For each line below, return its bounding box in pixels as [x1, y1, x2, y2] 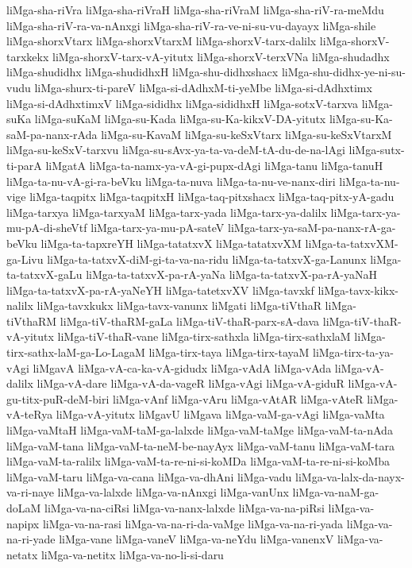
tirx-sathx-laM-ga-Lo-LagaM [6, 344, 145, 361]
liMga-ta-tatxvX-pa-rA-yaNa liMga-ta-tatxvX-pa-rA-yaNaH [86, 266, 377, 283]
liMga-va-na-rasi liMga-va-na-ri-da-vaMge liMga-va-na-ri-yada [42, 515, 344, 531]
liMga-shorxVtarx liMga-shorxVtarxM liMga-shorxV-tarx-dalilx [6, 33, 317, 49]
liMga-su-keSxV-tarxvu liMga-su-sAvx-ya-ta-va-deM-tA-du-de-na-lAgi [6, 141, 345, 158]
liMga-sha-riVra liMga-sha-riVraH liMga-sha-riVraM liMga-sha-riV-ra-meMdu [6, 2, 384, 17]
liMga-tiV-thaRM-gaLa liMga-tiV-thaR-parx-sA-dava [60, 312, 320, 329]
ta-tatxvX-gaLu [6, 266, 83, 283]
